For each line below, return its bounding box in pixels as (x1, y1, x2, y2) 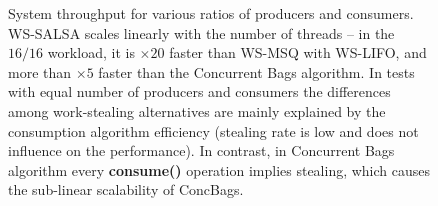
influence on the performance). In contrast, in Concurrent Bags (8, 140, 395, 161)
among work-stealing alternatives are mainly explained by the (8, 100, 386, 121)
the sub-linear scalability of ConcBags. (8, 179, 244, 200)
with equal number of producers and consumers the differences (8, 81, 391, 102)
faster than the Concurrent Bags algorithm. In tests (98, 61, 415, 82)
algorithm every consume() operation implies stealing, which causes (8, 159, 431, 180)
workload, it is (47, 42, 135, 63)
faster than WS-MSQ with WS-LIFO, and (169, 42, 427, 63)
